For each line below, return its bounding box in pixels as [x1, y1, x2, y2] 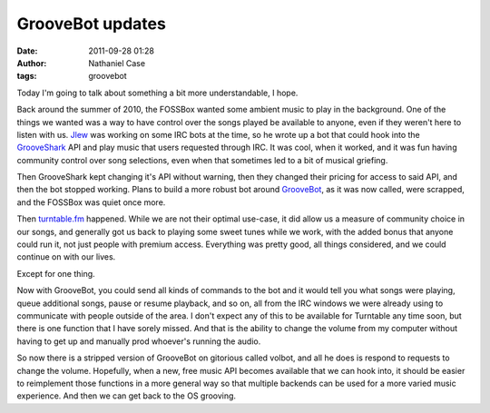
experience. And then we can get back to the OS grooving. [16, 390, 236, 401]
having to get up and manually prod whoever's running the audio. [16, 336, 261, 347]
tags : [16, 71, 37, 82]
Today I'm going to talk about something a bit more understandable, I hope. [16, 87, 299, 98]
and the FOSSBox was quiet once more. [16, 196, 166, 208]
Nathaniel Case [88, 57, 145, 68]
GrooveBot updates [16, 14, 167, 34]
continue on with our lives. [16, 251, 116, 262]
